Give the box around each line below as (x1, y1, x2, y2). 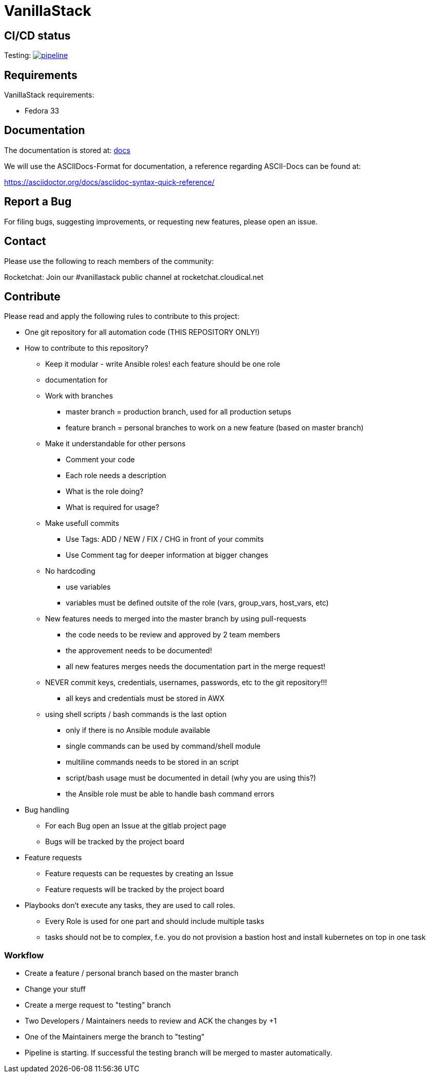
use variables (66, 582, 111, 592)
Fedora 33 (25, 106, 60, 116)
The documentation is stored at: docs (4, 145, 130, 155)
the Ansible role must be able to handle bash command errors (66, 789, 275, 799)
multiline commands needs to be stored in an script (66, 758, 239, 767)
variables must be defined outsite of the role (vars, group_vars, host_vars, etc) (66, 598, 329, 608)
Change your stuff (25, 985, 86, 994)
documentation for (45, 375, 108, 385)
